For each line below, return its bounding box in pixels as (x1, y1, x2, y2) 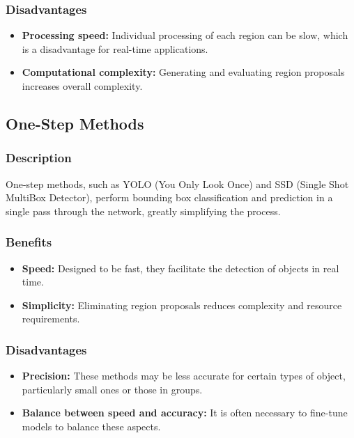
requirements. (22, 311, 80, 326)
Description (6, 149, 72, 166)
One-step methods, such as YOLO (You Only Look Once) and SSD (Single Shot (6, 176, 349, 191)
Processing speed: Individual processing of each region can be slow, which (22, 28, 348, 42)
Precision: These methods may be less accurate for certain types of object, (22, 368, 346, 383)
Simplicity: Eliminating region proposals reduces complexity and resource (22, 297, 342, 312)
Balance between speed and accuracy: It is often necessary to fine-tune (22, 405, 348, 420)
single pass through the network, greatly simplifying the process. (6, 203, 281, 218)
